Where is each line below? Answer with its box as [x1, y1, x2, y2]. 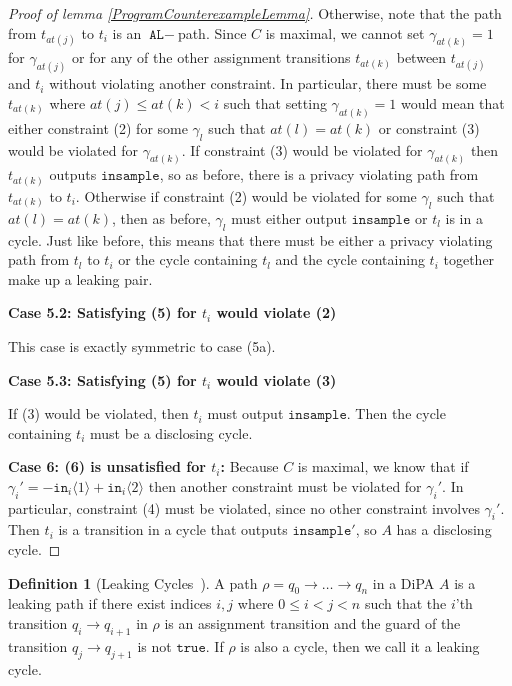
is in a [445, 207, 483, 228]
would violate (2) [216, 302, 337, 323]
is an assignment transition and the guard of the [164, 613, 461, 634]
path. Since [177, 22, 247, 43]
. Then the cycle [346, 403, 446, 424]
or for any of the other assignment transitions [72, 47, 351, 68]
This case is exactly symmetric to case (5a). [8, 335, 276, 356]
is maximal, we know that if [297, 456, 469, 477]
